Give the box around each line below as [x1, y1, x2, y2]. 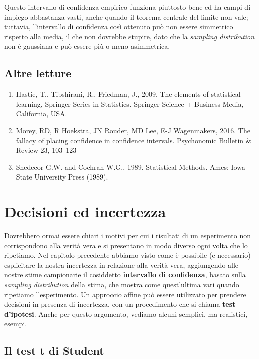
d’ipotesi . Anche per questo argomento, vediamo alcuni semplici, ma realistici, [4, 308, 248, 319]
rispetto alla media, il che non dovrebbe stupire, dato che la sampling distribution [4, 31, 255, 41]
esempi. [4, 318, 27, 329]
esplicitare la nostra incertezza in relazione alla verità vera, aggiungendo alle [4, 259, 239, 270]
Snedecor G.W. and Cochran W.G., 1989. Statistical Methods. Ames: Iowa [16, 161, 245, 172]
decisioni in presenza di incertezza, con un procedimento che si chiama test [4, 299, 236, 309]
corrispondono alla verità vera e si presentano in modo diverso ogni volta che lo [4, 240, 248, 250]
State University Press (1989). [16, 171, 108, 182]
